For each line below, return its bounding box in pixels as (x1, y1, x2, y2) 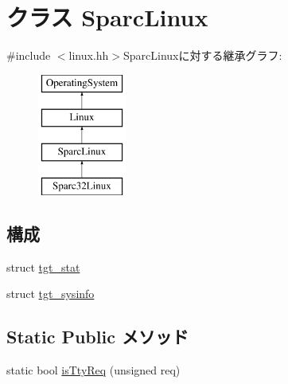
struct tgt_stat (6, 258, 80, 275)
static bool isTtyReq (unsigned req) (6, 362, 181, 378)
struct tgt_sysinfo (6, 285, 95, 302)
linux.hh (68, 47, 109, 64)
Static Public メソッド (6, 324, 189, 349)
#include (6, 47, 51, 64)
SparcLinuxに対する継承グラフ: (123, 47, 282, 64)
